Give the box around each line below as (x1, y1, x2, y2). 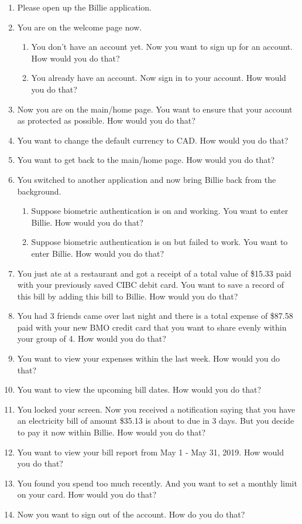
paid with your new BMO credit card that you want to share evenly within (17, 321, 287, 333)
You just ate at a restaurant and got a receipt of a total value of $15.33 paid (17, 267, 291, 279)
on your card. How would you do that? (17, 488, 157, 501)
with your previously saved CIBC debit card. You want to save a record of (17, 278, 284, 291)
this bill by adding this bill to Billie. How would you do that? (17, 290, 238, 302)
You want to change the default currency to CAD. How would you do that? (17, 134, 289, 146)
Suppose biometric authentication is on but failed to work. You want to (31, 236, 288, 248)
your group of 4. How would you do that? (17, 332, 166, 345)
